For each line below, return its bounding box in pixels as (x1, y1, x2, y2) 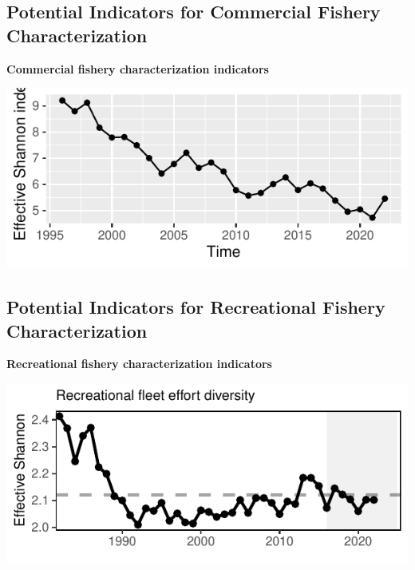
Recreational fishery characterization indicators (6, 355, 272, 372)
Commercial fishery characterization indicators (6, 60, 269, 77)
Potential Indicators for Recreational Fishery (6, 295, 385, 319)
